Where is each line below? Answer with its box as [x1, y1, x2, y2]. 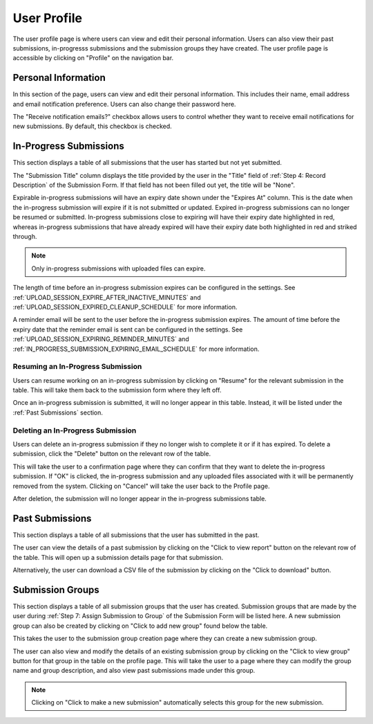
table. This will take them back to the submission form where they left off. [12, 386, 222, 395]
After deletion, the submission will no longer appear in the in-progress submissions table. [12, 494, 267, 503]
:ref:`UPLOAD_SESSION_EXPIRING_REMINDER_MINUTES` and [12, 335, 189, 343]
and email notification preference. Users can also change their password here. [12, 100, 236, 108]
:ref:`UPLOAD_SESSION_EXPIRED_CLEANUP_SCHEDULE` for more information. [12, 303, 238, 311]
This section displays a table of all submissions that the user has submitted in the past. [12, 530, 260, 539]
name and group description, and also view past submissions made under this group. [12, 667, 256, 675]
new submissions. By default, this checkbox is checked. [12, 122, 172, 131]
